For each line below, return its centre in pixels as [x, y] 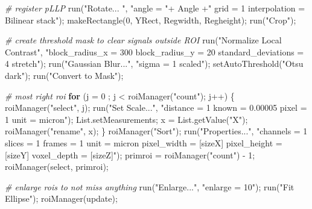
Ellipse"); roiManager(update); [61, 198]
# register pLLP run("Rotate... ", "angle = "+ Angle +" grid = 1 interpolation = [155, 8]
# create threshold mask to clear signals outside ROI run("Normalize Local [143, 40]
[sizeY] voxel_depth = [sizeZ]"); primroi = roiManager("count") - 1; [130, 154]
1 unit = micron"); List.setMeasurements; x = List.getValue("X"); [126, 119]
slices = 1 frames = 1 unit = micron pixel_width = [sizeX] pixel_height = [144, 142]
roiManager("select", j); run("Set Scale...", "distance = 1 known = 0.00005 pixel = [156, 108]
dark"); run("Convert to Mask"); [64, 75]
